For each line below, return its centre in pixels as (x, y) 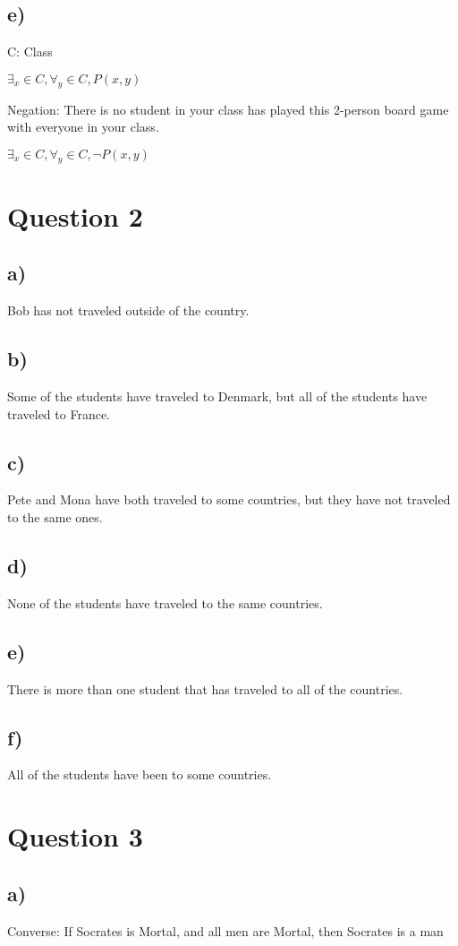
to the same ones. (55, 516)
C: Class (30, 52)
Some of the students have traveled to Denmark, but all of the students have (217, 396)
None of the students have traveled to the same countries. (165, 602)
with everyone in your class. (83, 127)
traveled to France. (59, 413)
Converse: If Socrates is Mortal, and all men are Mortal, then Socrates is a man (225, 930)
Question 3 (75, 836)
